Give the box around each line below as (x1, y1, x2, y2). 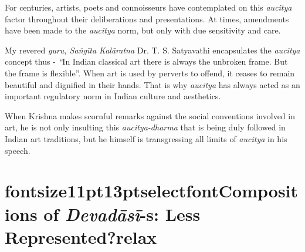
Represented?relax (5, 224, 157, 248)
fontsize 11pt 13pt (5, 179, 141, 203)
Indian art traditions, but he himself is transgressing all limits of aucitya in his (5, 132, 287, 145)
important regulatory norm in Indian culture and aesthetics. (5, 90, 221, 102)
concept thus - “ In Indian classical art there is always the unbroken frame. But (5, 55, 288, 68)
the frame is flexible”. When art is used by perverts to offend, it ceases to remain (5, 66, 295, 79)
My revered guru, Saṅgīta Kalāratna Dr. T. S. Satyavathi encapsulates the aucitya (5, 43, 300, 56)
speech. (5, 144, 30, 156)
